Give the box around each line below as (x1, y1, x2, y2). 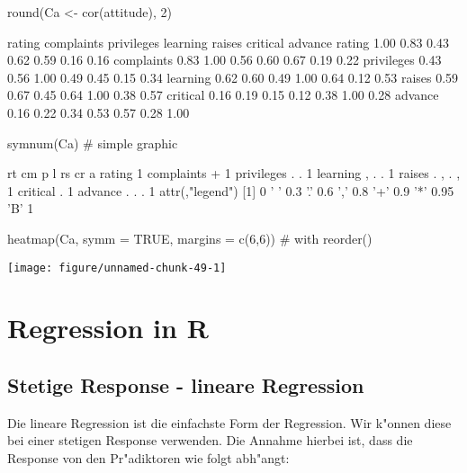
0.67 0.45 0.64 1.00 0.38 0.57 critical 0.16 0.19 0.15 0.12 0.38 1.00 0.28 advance (7, 85, 439, 104)
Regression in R (7, 309, 209, 346)
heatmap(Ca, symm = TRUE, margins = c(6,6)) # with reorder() (7, 228, 373, 247)
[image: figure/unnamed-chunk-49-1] (7, 261, 227, 274)
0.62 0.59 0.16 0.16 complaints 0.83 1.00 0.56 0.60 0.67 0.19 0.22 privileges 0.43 (7, 50, 442, 69)
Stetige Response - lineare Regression (7, 370, 364, 398)
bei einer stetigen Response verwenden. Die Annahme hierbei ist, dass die (7, 431, 413, 450)
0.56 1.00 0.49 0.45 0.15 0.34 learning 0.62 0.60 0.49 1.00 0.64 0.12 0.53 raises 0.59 (7, 67, 459, 86)
